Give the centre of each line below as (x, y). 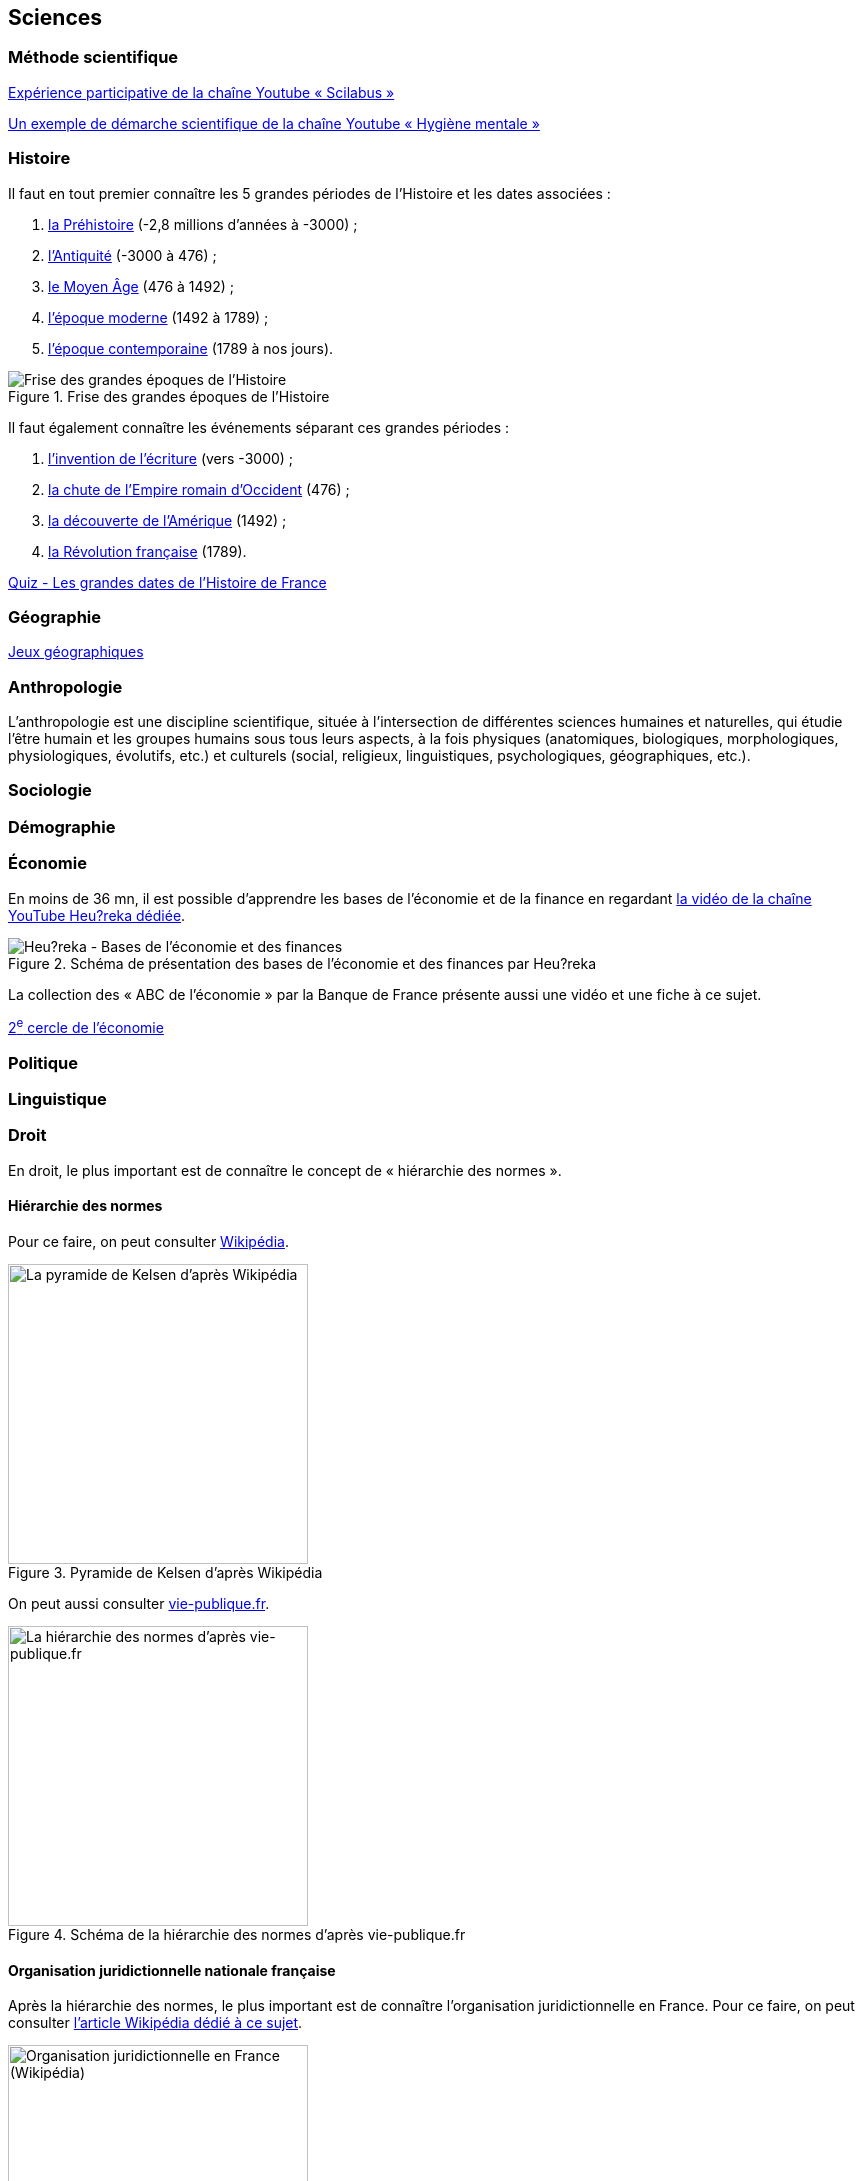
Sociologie (50, 790)
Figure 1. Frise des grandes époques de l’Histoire (169, 396)
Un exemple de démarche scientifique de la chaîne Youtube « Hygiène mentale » (274, 123)
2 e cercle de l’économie (86, 1026)
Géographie (55, 616)
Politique (43, 1062)
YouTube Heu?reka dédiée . (97, 915)
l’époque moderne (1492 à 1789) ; (158, 317)
